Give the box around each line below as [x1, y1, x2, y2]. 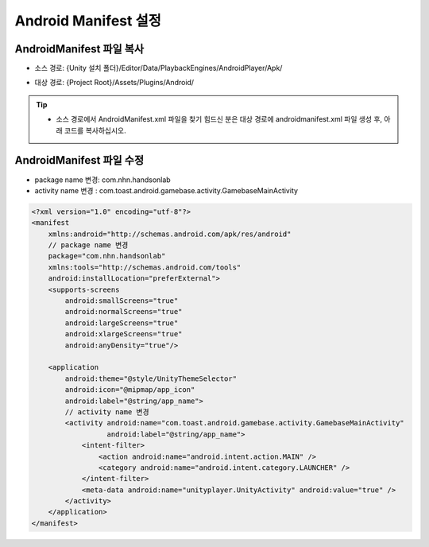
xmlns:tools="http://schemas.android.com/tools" [48, 262, 242, 272]
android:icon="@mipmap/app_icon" [64, 386, 195, 394]
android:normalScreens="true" [64, 307, 183, 316]
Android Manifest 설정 [14, 12, 162, 29]
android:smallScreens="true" [64, 297, 179, 305]
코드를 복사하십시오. [64, 126, 126, 135]
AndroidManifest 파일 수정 [14, 153, 145, 167]
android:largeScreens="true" [64, 318, 179, 328]
